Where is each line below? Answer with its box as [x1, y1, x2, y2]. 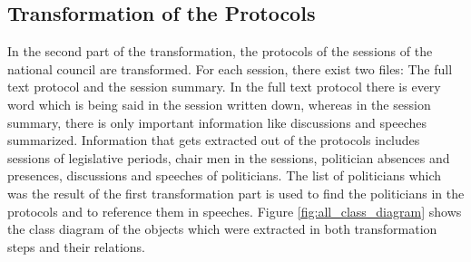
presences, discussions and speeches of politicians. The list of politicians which [7, 166, 442, 185]
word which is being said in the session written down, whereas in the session [7, 94, 431, 113]
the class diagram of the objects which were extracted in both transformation [7, 219, 437, 238]
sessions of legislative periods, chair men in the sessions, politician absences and [7, 148, 450, 167]
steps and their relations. [7, 237, 145, 256]
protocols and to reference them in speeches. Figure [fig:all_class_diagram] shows [7, 201, 462, 220]
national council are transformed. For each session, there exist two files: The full [7, 59, 453, 78]
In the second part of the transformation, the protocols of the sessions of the [7, 42, 433, 61]
